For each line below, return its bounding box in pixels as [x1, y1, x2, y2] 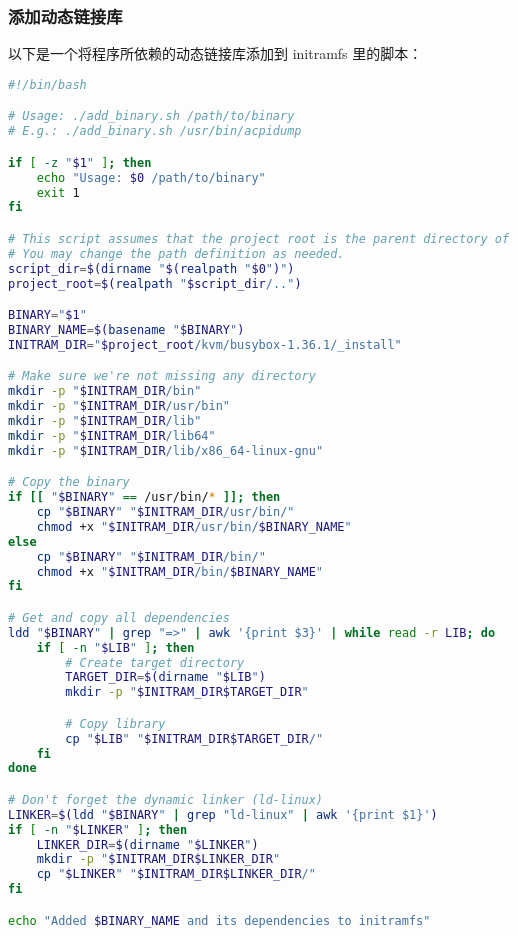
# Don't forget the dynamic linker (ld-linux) [8, 792, 323, 807]
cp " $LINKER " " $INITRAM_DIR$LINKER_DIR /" [36, 867, 316, 882]
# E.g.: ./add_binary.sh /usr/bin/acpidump [8, 124, 302, 139]
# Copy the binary [8, 475, 130, 490]
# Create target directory [65, 655, 245, 670]
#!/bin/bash [8, 77, 87, 92]
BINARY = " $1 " [8, 308, 87, 323]
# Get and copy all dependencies [8, 610, 230, 625]
